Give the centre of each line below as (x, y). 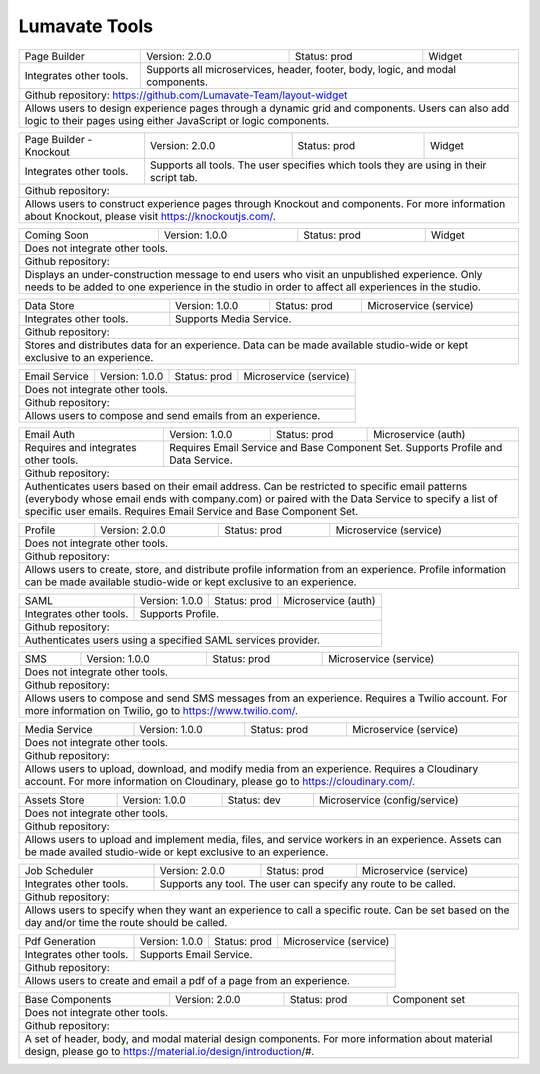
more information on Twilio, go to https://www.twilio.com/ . (161, 710)
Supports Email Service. (196, 954)
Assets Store (54, 800)
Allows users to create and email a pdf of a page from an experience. (187, 980)
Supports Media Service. (233, 318)
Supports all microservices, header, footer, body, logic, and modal (301, 69)
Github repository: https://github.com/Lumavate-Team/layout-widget (186, 95)
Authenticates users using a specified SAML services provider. (172, 640)
